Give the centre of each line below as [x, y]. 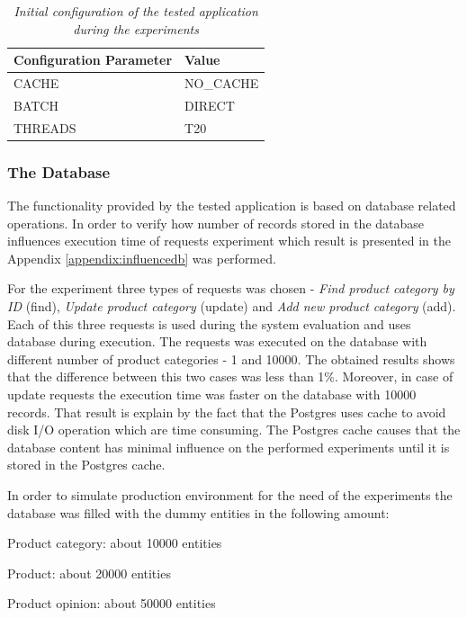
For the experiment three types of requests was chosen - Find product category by [231, 288]
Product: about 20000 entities [89, 573]
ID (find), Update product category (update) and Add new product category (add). [232, 306]
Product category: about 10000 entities [115, 543]
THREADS [45, 127]
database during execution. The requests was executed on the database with [217, 341]
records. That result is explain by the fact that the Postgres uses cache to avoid [227, 412]
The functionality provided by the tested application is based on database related [232, 206]
